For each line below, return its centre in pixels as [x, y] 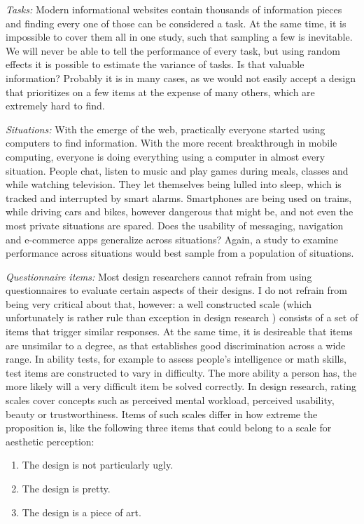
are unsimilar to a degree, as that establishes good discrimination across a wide [176, 345]
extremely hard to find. [55, 106]
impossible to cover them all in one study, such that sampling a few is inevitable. [179, 37]
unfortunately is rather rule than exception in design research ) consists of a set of [182, 317]
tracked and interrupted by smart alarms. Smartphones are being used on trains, [179, 197]
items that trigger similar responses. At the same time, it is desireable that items [179, 331]
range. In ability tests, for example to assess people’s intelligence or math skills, [176, 359]
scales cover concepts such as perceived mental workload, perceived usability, [170, 400]
